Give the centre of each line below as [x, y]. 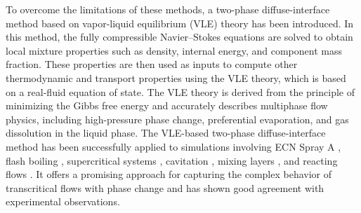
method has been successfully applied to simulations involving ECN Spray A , [173, 146]
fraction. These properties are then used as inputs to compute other [152, 64]
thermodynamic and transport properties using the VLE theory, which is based [176, 77]
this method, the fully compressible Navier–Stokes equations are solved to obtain [179, 37]
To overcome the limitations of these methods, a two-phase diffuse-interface [168, 9]
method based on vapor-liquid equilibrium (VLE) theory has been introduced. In [180, 23]
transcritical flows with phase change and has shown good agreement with [165, 187]
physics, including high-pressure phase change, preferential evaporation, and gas [177, 119]
